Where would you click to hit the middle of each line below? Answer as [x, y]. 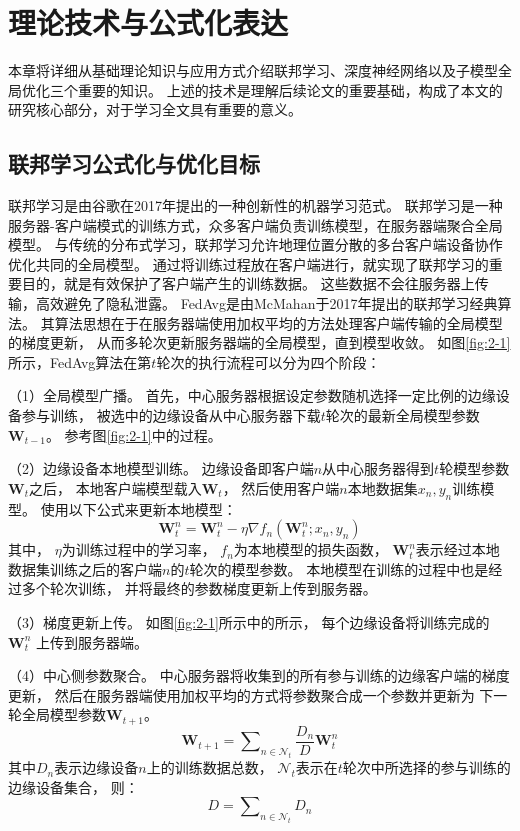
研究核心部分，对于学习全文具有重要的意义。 [155, 109]
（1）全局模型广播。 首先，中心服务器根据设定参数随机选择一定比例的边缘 [252, 395]
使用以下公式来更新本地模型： [138, 508]
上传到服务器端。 [91, 641]
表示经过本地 [457, 549]
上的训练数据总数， [209, 767]
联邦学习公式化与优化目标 [134, 163]
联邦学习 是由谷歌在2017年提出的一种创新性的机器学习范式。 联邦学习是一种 [255, 205]
